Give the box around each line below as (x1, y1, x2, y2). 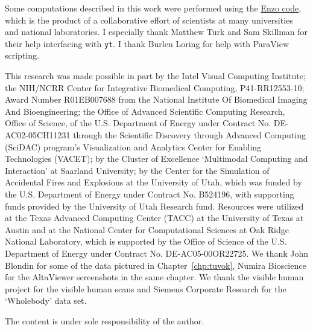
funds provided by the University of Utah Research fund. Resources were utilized (5, 199, 304, 212)
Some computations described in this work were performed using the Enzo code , (5, 2, 302, 14)
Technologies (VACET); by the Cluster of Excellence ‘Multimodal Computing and (5, 152, 308, 165)
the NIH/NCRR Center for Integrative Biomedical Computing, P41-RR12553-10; (5, 81, 305, 94)
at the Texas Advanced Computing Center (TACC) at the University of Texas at (5, 211, 304, 224)
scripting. (5, 49, 39, 62)
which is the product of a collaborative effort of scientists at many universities (5, 13, 293, 26)
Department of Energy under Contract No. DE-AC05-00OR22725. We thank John (5, 246, 309, 259)
